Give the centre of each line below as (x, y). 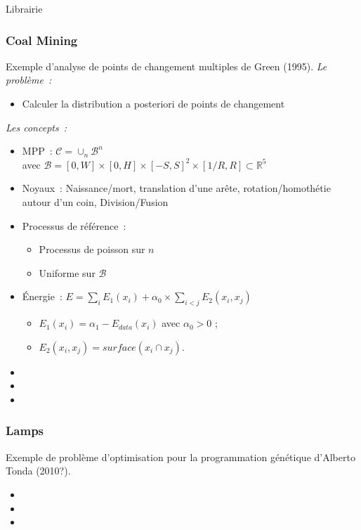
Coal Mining (42, 40)
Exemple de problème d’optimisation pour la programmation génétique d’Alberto (180, 457)
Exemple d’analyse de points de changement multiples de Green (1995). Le (166, 66)
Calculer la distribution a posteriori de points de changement (153, 103)
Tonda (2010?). (38, 471)
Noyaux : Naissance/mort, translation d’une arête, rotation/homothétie (176, 188)
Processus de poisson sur (92, 249)
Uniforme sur (67, 272)
